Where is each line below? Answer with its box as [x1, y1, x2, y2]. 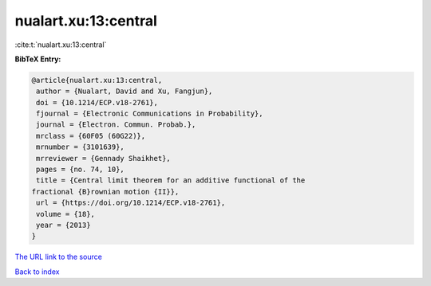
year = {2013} [36, 221, 91, 229]
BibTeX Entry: [14, 54, 61, 64]
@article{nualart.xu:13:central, [31, 76, 163, 84]
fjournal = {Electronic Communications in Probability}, [36, 109, 263, 119]
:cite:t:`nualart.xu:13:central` [14, 40, 107, 49]
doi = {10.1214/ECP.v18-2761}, [36, 98, 159, 107]
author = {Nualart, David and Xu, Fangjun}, [36, 87, 213, 96]
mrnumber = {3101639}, [36, 143, 125, 151]
